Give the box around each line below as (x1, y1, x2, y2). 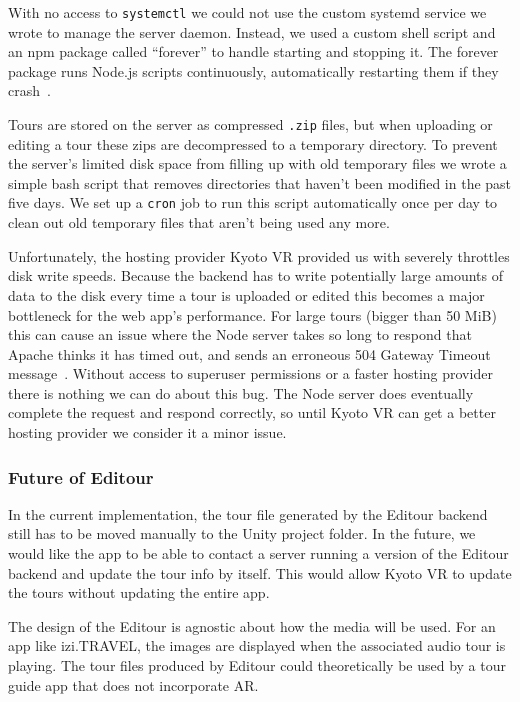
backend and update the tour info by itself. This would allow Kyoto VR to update (8, 562, 512, 583)
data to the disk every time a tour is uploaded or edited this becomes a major (8, 284, 485, 305)
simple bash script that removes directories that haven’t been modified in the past (8, 172, 512, 193)
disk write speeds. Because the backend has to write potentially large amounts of (8, 265, 504, 286)
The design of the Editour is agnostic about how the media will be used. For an (8, 615, 496, 636)
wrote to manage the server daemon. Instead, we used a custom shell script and (8, 21, 496, 42)
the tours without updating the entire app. (8, 582, 270, 603)
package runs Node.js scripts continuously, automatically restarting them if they (8, 60, 499, 81)
